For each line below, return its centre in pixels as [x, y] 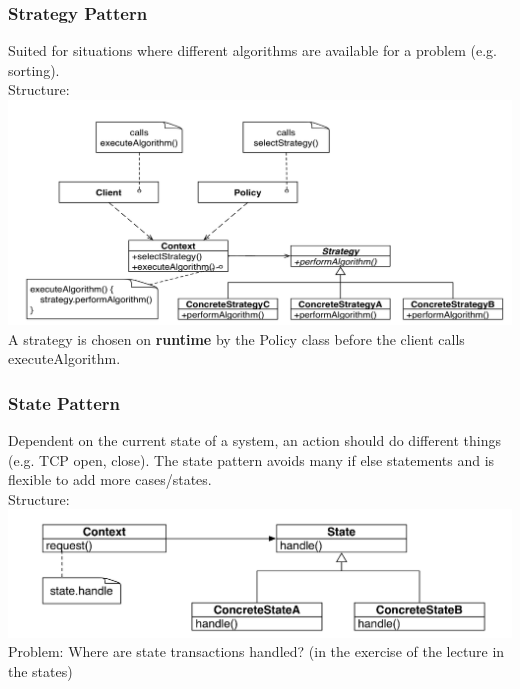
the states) [40, 670]
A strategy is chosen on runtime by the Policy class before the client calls [236, 338]
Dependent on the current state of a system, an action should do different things [255, 439]
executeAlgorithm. [64, 358]
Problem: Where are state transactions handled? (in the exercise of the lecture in [256, 651]
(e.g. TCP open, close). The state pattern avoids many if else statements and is [251, 459]
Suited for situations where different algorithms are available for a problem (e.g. [252, 50]
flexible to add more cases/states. [110, 479]
